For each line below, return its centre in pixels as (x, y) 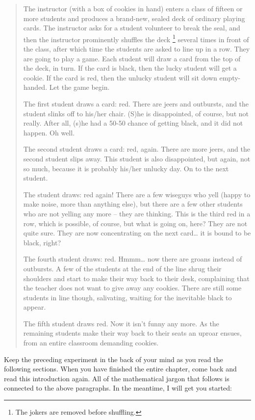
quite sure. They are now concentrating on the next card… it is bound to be (137, 233)
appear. (35, 307)
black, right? (42, 242)
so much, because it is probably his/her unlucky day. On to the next (126, 168)
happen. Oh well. (49, 132)
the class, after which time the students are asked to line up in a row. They (137, 49)
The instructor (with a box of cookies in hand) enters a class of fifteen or (133, 8)
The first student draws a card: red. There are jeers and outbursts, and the (136, 104)
